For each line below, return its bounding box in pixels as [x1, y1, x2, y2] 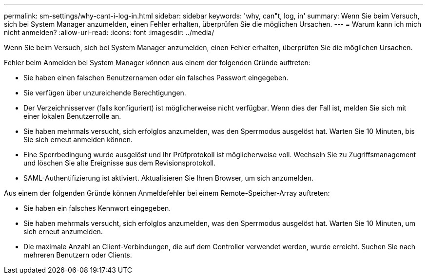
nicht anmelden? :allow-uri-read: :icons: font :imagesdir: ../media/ [4, 28, 214, 37]
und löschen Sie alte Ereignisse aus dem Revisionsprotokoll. [23, 159, 216, 167]
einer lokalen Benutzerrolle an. [23, 112, 121, 120]
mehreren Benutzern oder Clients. [23, 251, 132, 259]
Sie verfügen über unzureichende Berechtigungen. [23, 89, 186, 97]
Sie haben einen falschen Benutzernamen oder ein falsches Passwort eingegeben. [23, 74, 289, 82]
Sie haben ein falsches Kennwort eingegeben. [23, 204, 171, 212]
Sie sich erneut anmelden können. [23, 135, 133, 144]
